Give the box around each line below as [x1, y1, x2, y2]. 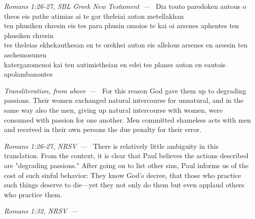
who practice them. [4, 189, 62, 199]
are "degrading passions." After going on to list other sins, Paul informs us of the [4, 160, 249, 170]
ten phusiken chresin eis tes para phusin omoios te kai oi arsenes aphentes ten [4, 20, 239, 31]
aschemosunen [4, 49, 47, 59]
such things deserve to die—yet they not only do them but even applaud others [4, 179, 245, 190]
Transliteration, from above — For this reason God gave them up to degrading [4, 85, 247, 95]
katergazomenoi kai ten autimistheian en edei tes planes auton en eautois [4, 59, 226, 69]
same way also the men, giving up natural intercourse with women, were [4, 104, 223, 115]
